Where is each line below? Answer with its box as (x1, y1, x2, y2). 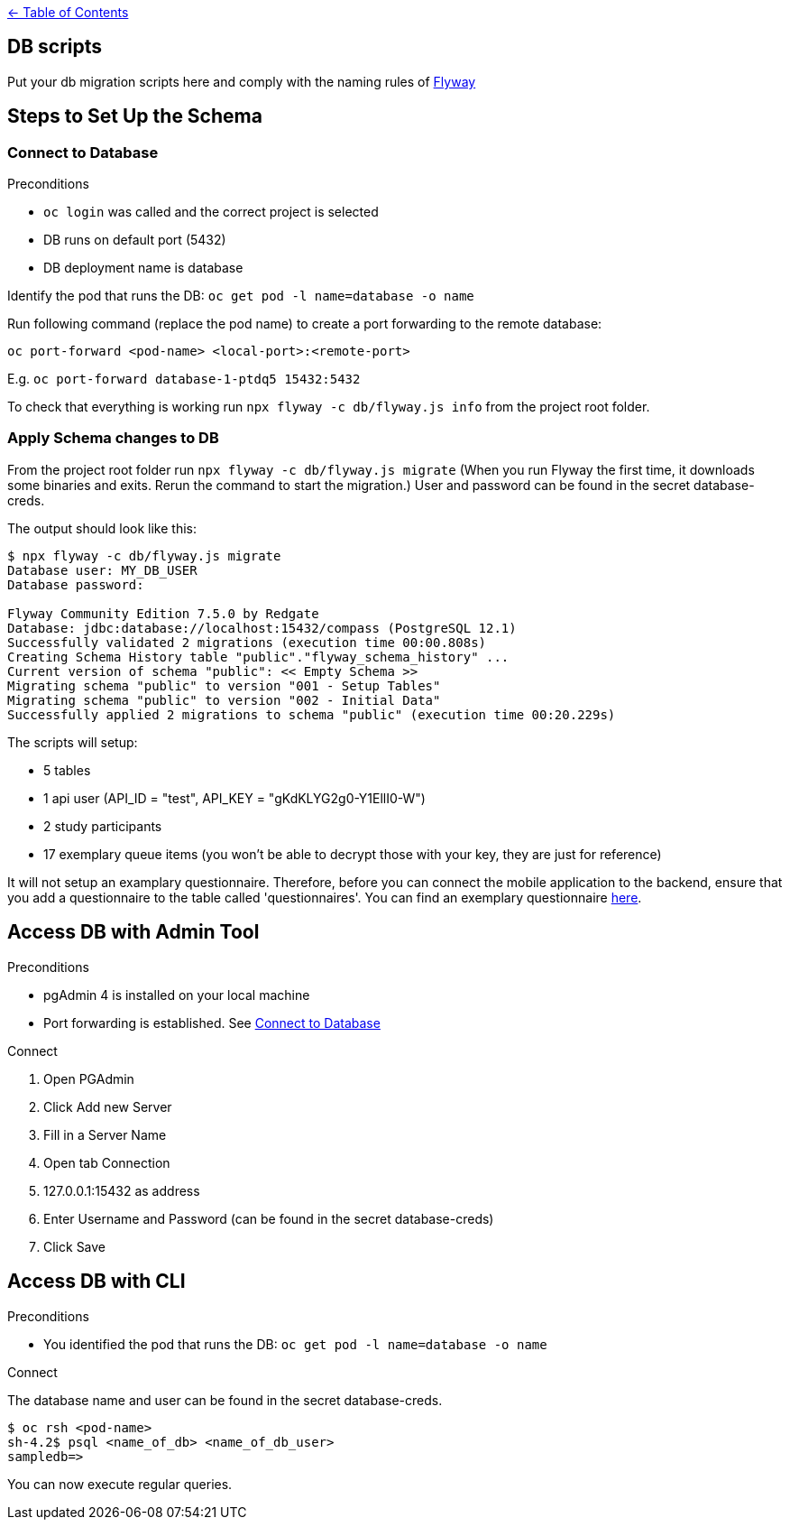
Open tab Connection (43, 1154, 170, 1171)
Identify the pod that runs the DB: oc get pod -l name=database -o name (7, 288, 474, 304)
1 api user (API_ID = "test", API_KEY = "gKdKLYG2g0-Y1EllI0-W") (43, 790, 426, 806)
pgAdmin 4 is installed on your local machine (43, 986, 310, 1003)
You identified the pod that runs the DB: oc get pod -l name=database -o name (43, 1336, 547, 1352)
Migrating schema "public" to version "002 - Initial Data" (7, 692, 441, 708)
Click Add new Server (43, 1098, 172, 1115)
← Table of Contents (7, 5, 129, 20)
